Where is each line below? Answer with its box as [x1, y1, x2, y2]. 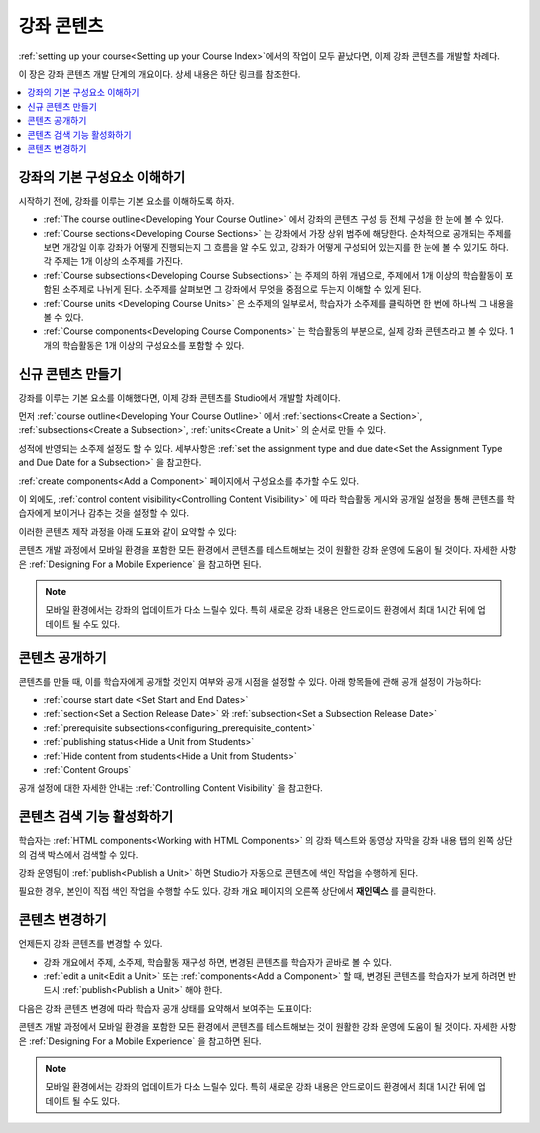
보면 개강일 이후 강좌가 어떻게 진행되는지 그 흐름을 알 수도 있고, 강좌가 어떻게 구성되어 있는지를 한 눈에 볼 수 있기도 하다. [43, 241, 509, 253]
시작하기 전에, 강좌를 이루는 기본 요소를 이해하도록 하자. [18, 195, 235, 207]
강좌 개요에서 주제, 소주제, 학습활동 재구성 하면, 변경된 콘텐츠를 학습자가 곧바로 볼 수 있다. [43, 956, 392, 968]
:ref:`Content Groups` [43, 763, 132, 775]
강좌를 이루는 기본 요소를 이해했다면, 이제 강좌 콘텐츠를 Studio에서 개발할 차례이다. [18, 391, 341, 404]
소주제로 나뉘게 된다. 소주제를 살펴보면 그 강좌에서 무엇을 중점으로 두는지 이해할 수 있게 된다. [61, 283, 422, 295]
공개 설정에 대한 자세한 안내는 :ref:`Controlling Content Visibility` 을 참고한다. [18, 782, 324, 794]
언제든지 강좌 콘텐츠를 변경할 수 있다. [18, 938, 163, 950]
